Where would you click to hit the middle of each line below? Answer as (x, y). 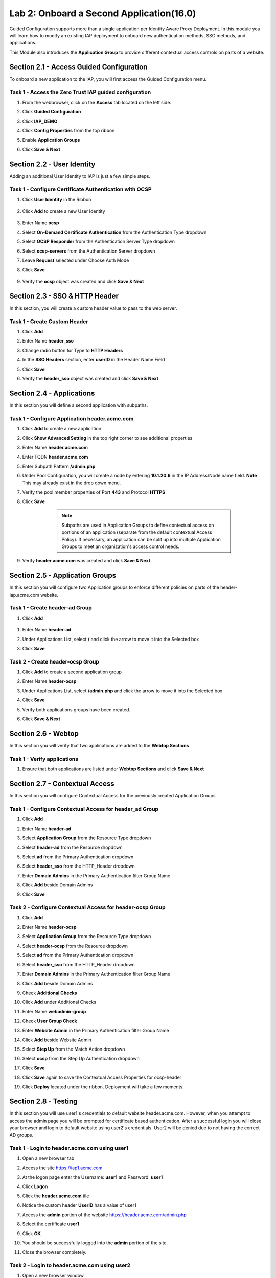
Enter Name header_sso (48, 341)
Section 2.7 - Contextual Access (62, 783)
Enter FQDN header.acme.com (55, 457)
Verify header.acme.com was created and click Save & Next (86, 561)
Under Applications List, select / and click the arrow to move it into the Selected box (111, 639)
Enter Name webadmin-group (54, 1012)
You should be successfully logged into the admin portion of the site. (95, 1243)
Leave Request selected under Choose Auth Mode (76, 260)
